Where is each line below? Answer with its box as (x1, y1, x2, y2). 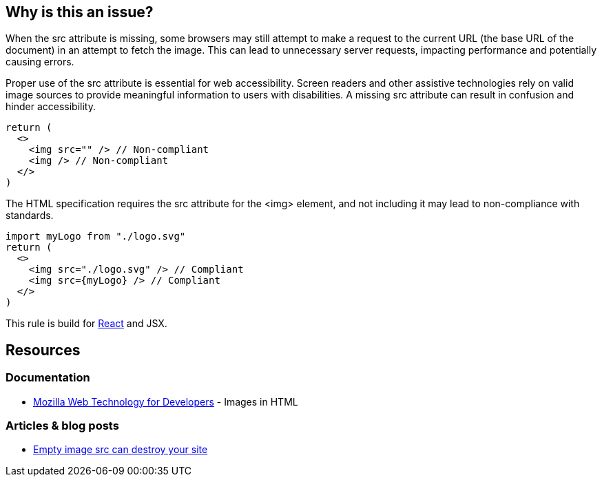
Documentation (6, 370, 90, 385)
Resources (6, 341, 81, 359)
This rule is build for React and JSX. (6, 317, 167, 330)
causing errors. (6, 56, 74, 68)
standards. (6, 209, 54, 222)
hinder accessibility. (6, 101, 96, 113)
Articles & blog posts (6, 419, 119, 433)
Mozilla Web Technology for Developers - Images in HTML (33, 395, 298, 408)
